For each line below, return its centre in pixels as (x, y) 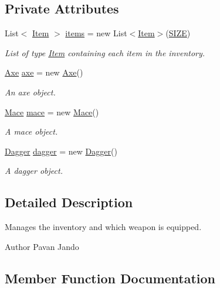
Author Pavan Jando (42, 246)
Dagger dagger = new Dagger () (61, 151)
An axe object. (30, 92)
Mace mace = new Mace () (52, 112)
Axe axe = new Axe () (44, 72)
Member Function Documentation (110, 278)
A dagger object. (34, 171)
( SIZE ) (178, 33)
